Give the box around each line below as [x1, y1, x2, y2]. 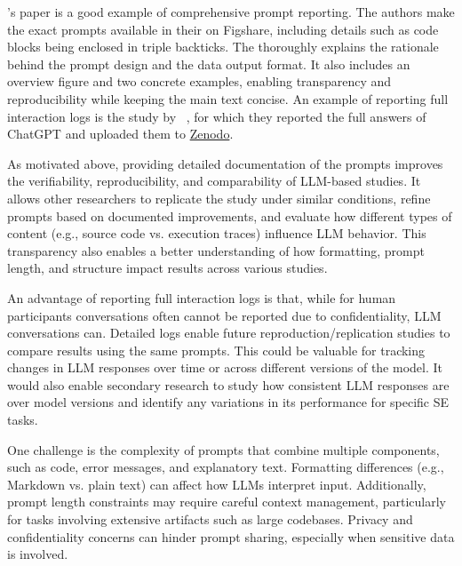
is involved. [7, 545, 68, 563]
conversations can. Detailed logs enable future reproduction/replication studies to [7, 323, 450, 342]
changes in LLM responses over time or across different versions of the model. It [7, 358, 442, 377]
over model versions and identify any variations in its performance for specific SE [7, 393, 450, 411]
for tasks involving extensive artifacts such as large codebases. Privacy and [7, 510, 413, 529]
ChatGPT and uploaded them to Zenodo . [7, 124, 234, 143]
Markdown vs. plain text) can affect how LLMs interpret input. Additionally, [7, 474, 426, 493]
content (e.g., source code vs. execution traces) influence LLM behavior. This [7, 224, 426, 243]
